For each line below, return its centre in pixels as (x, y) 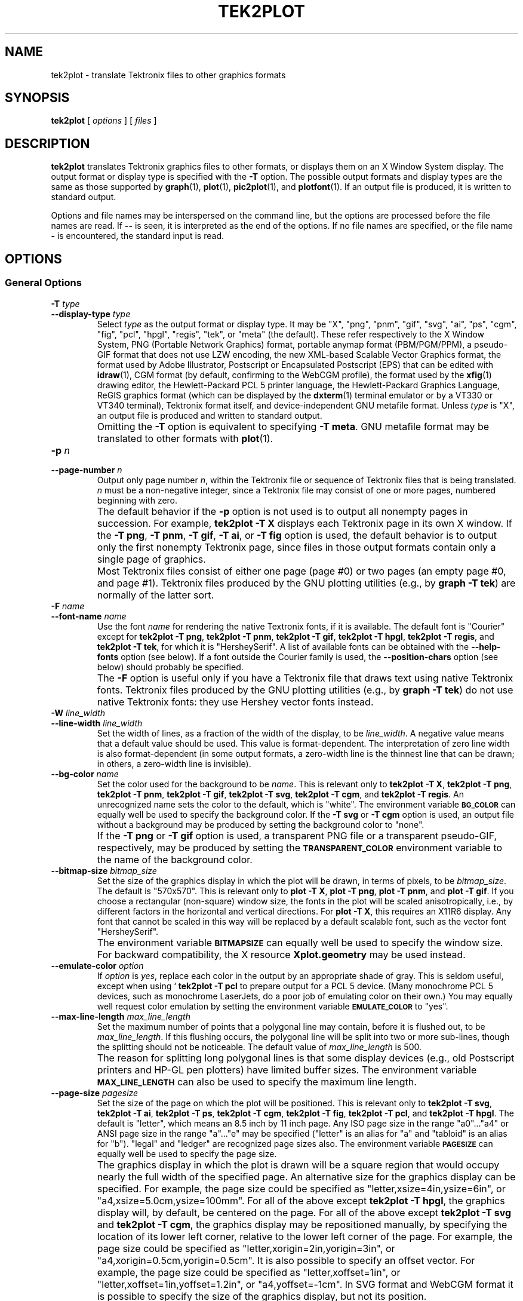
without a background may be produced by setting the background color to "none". (261, 824)
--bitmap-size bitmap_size (104, 870)
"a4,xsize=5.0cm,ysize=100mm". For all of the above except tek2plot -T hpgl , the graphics (301, 1200)
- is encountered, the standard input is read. (137, 236)
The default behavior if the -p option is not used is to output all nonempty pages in (282, 511)
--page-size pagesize (95, 1093)
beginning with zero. (137, 500)
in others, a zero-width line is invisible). (174, 763)
